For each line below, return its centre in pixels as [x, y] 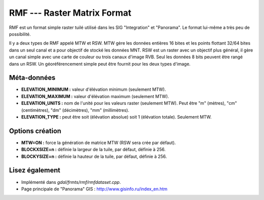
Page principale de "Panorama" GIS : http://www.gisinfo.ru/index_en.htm [94, 189]
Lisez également [35, 170]
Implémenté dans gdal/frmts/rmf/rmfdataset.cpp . [71, 182]
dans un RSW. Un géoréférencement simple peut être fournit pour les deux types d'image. [100, 64]
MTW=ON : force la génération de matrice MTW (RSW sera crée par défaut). [99, 143]
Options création [35, 131]
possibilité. [20, 34]
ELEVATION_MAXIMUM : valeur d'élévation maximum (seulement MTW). [95, 96]
